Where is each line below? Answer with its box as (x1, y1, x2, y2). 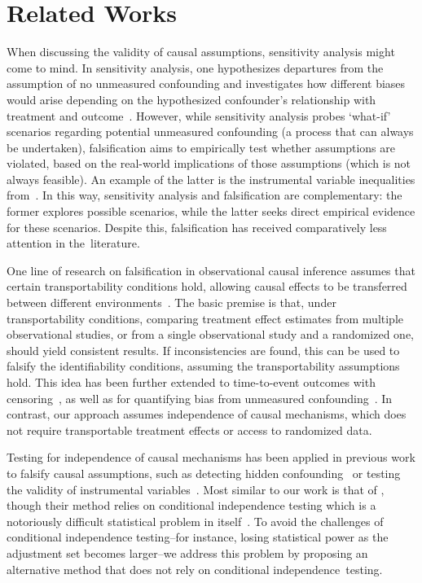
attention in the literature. (7, 235, 140, 252)
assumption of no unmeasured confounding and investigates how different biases (7, 75, 406, 92)
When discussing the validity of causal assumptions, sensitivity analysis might (7, 43, 395, 60)
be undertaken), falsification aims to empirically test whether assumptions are (7, 138, 396, 156)
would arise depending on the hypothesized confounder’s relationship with (7, 90, 376, 107)
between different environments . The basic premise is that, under (7, 294, 336, 311)
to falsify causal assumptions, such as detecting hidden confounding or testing (7, 464, 401, 481)
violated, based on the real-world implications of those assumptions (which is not (7, 155, 411, 172)
